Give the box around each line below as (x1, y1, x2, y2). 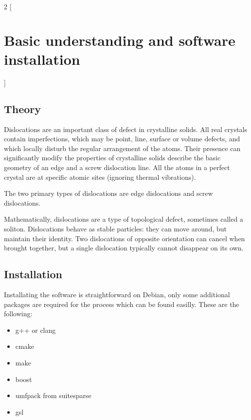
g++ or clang (15, 325, 56, 335)
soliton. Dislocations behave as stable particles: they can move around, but (4, 224, 227, 234)
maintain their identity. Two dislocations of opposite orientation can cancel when (4, 233, 245, 243)
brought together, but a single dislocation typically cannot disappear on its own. (4, 243, 244, 253)
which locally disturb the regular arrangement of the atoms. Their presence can (4, 143, 241, 153)
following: (4, 308, 33, 319)
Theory (4, 101, 41, 116)
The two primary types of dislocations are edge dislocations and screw (4, 188, 213, 198)
